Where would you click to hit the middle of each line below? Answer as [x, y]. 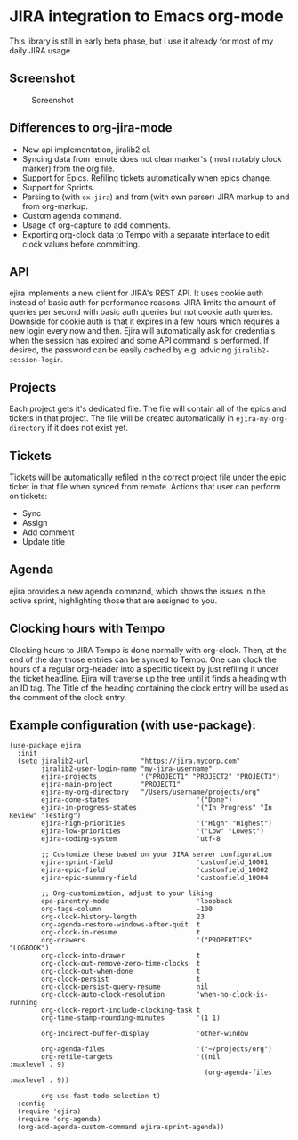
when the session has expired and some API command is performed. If [139, 341]
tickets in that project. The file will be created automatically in [121, 418]
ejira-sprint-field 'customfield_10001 [155, 862]
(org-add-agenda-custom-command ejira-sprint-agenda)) [121, 1128]
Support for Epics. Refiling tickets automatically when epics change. [147, 178]
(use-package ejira [45, 746]
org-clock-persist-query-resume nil [125, 987]
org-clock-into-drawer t [121, 956]
